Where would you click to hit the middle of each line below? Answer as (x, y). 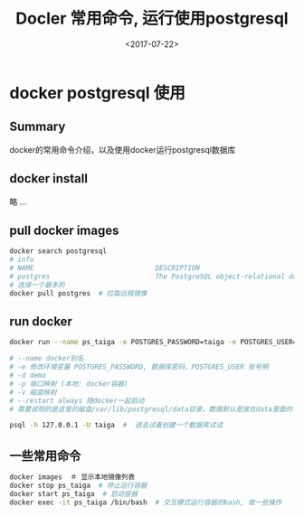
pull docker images (64, 230)
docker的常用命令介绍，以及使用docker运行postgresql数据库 (123, 149)
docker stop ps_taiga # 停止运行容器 (78, 485)
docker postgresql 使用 (97, 93)
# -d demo (28, 376)
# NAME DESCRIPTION (105, 268)
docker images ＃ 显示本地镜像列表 (72, 477)
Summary (38, 127)
